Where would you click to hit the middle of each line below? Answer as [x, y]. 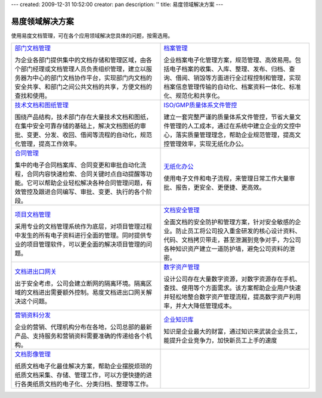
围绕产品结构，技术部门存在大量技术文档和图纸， [83, 117]
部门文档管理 [32, 48]
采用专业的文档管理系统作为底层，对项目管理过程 [83, 226]
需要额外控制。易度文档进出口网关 [98, 293]
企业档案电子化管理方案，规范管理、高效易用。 [229, 60]
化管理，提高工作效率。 [47, 144]
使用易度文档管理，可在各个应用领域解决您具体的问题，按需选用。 [92, 35]
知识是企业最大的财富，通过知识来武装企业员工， [232, 332]
